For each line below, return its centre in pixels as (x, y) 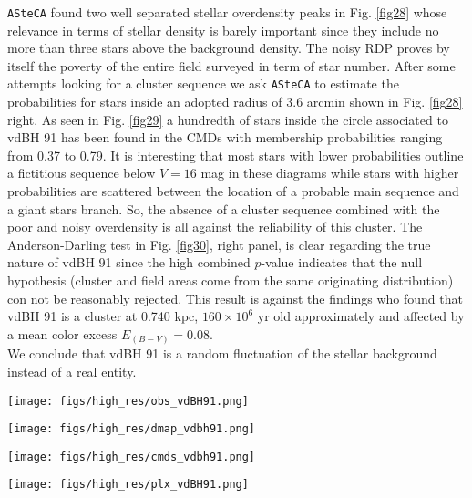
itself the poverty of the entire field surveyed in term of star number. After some (231, 65)
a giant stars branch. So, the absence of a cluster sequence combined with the (224, 208)
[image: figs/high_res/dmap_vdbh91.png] (132, 429)
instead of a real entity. (72, 371)
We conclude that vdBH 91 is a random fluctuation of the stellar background (222, 353)
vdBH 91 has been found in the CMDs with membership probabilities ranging (225, 137)
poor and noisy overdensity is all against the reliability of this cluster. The (215, 227)
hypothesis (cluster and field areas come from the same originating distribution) (231, 280)
